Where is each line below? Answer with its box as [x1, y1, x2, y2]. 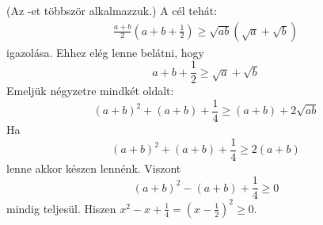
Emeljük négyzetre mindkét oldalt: [6, 82, 174, 99]
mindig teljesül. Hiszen [6, 200, 116, 216]
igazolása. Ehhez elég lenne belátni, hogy [6, 44, 204, 60]
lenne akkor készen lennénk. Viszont [6, 159, 181, 176]
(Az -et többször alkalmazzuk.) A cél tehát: [6, 2, 218, 18]
